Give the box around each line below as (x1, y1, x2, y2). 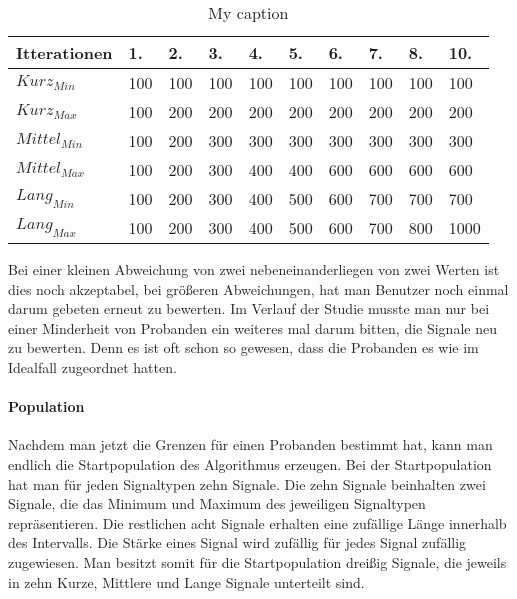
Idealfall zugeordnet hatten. (8, 356, 177, 377)
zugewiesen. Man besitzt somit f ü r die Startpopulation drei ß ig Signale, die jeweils (8, 551, 507, 572)
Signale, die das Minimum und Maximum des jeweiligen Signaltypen (8, 493, 426, 514)
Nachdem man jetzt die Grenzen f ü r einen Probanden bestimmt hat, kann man (8, 434, 493, 455)
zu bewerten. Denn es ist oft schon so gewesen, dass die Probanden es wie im (8, 337, 479, 358)
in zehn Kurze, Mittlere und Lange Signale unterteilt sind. (8, 571, 365, 592)
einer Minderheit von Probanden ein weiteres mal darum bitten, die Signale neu (8, 317, 497, 338)
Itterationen (16, 41, 113, 64)
